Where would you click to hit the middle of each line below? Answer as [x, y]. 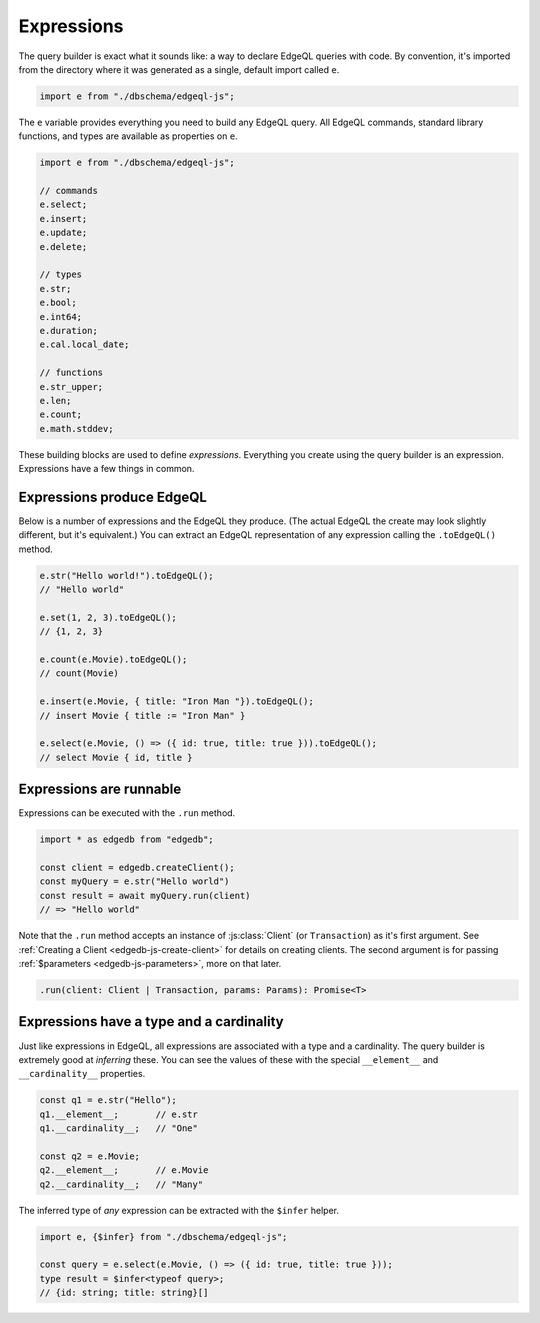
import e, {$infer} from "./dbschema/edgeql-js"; [163, 1236]
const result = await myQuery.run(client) [145, 895]
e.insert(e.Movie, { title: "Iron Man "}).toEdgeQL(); [176, 701]
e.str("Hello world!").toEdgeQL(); [126, 575]
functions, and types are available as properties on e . [128, 136]
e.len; [55, 400]
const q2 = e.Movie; [89, 1156]
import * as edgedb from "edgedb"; [126, 839]
